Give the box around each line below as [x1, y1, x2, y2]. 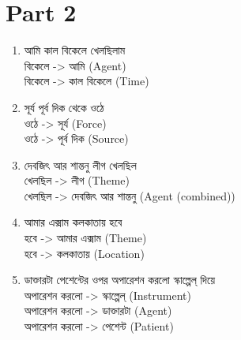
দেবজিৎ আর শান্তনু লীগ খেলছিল [24, 156, 137, 173]
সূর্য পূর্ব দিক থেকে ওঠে [24, 99, 104, 115]
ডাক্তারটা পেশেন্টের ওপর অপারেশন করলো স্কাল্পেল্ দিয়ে [24, 271, 216, 288]
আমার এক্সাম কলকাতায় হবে [24, 214, 122, 230]
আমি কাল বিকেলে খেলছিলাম [24, 42, 126, 58]
